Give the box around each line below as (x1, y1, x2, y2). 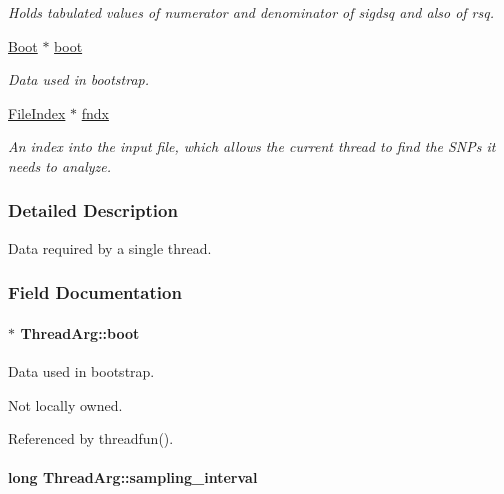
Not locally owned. (8, 394, 123, 415)
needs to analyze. (8, 155, 112, 176)
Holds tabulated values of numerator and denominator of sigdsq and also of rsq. (8, 2, 494, 22)
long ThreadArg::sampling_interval (8, 467, 258, 488)
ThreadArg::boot (20, 322, 140, 343)
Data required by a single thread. (8, 237, 212, 258)
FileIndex (8, 102, 66, 123)
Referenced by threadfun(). (8, 428, 174, 449)
